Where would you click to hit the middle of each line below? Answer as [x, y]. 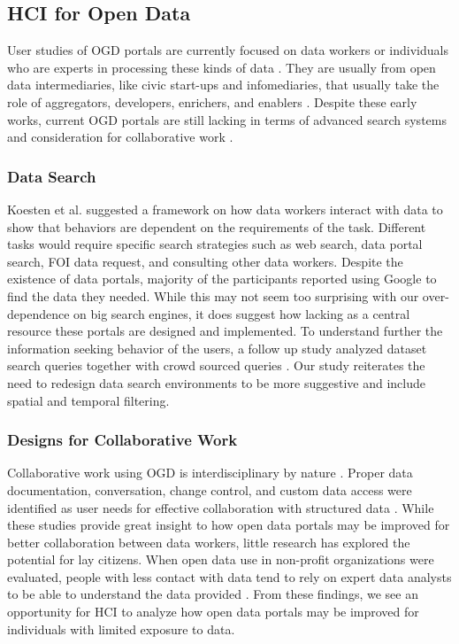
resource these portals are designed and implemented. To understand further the [225, 331]
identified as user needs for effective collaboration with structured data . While [221, 507]
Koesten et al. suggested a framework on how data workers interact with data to [225, 209]
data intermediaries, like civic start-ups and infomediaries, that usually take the [223, 85]
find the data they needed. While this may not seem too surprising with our [213, 295]
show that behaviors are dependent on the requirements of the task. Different [217, 226]
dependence [38, 313]
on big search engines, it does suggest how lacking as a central [242, 313]
